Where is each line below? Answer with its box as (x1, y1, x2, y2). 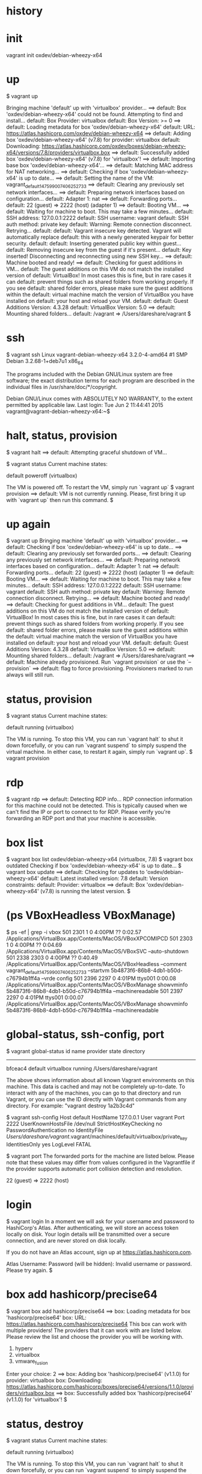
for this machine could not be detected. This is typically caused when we (6, 802, 188, 809)
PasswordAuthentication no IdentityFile (6, 1126, 103, 1134)
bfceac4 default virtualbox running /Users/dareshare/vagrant (6, 1065, 158, 1072)
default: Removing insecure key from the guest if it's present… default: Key (6, 246, 192, 253)
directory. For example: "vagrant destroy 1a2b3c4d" (6, 1102, 135, 1109)
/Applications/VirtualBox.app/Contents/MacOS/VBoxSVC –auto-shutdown (6, 948, 189, 955)
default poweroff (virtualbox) (6, 472, 78, 479)
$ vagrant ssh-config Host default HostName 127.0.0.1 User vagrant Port (6, 1113, 185, 1121)
